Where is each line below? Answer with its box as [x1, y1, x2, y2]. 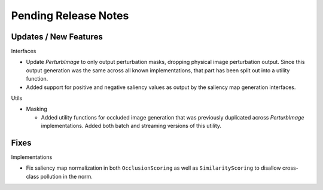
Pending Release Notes [11, 9, 129, 22]
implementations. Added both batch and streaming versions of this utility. [41, 122, 221, 130]
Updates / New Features [11, 32, 103, 42]
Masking [26, 105, 47, 113]
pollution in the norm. [39, 173, 93, 180]
